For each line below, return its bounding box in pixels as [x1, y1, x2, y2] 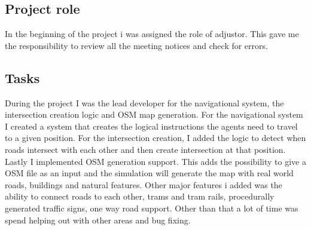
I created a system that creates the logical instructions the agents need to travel [5, 119, 298, 132]
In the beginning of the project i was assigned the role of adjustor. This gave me [5, 27, 299, 40]
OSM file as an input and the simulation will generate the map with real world [5, 167, 294, 179]
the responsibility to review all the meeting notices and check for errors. [5, 39, 268, 51]
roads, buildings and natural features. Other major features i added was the [5, 178, 282, 191]
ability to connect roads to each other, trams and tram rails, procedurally [5, 190, 275, 203]
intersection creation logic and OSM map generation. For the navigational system [5, 108, 303, 121]
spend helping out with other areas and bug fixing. [5, 213, 191, 226]
